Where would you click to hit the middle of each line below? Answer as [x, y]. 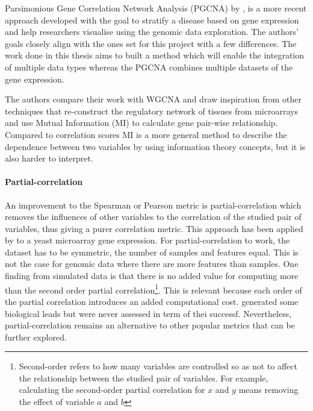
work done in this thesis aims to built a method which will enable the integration [154, 55]
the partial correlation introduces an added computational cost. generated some [152, 301]
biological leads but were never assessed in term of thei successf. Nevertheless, [148, 313]
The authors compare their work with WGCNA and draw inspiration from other [153, 99]
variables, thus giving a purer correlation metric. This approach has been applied [154, 228]
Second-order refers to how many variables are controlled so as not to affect [158, 366]
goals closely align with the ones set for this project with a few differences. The [151, 43]
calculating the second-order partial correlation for [112, 390]
